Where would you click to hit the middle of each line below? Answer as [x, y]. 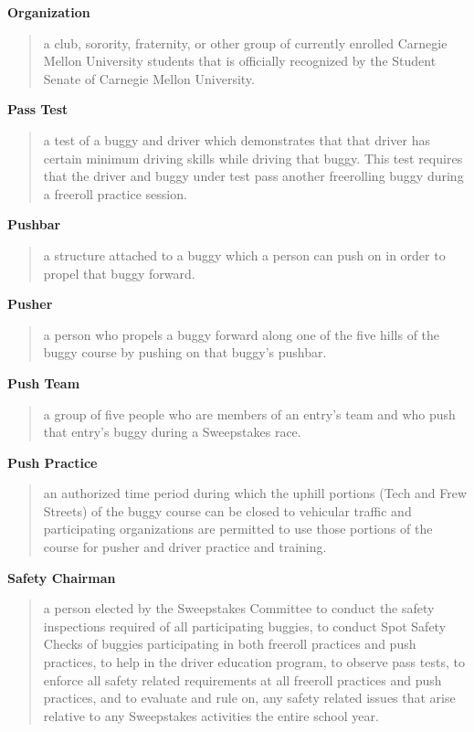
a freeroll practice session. [115, 193]
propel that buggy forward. [119, 273]
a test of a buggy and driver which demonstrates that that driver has [237, 139]
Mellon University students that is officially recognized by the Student [240, 61]
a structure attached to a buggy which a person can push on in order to [244, 255]
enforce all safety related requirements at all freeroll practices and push [242, 679]
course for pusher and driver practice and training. [185, 547]
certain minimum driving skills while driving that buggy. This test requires [253, 158]
